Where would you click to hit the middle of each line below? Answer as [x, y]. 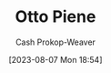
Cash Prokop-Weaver [55, 42]
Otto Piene [55, 17]
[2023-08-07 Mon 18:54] [55, 59]
